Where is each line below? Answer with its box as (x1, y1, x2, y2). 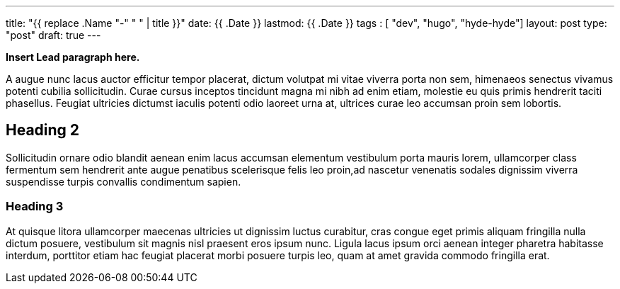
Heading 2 (6, 121, 80, 140)
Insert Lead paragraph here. (6, 51, 140, 63)
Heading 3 (6, 199, 64, 214)
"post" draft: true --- (6, 29, 101, 41)
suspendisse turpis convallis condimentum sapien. (6, 175, 241, 188)
